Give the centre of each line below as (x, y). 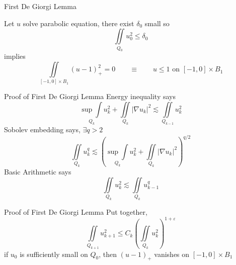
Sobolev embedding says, (42, 129)
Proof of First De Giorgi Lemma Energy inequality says (90, 96)
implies (15, 56)
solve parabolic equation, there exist (78, 23)
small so (157, 23)
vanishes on (172, 254)
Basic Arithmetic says (38, 171)
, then (108, 254)
